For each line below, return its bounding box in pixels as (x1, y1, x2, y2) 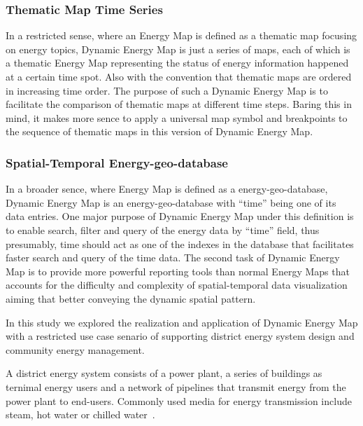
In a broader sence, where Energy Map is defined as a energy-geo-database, (6, 181, 328, 196)
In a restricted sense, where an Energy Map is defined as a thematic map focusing (6, 28, 357, 43)
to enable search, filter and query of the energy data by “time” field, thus (6, 222, 320, 237)
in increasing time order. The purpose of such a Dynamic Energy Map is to (6, 83, 328, 97)
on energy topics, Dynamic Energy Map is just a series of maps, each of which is (6, 41, 350, 56)
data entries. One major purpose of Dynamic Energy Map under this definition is (6, 209, 354, 224)
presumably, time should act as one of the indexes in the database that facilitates (6, 236, 354, 251)
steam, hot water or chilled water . (6, 407, 155, 422)
